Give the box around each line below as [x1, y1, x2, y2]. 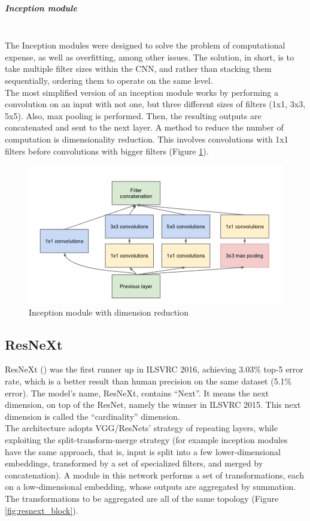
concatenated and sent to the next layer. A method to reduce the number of [5, 121, 284, 134]
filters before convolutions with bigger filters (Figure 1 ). [5, 144, 209, 157]
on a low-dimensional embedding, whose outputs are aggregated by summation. [5, 480, 296, 493]
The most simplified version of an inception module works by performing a [5, 86, 279, 98]
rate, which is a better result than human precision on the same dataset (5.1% [5, 374, 292, 387]
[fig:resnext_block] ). [5, 504, 78, 516]
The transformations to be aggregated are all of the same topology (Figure [5, 492, 279, 504]
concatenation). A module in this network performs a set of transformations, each [5, 468, 304, 481]
